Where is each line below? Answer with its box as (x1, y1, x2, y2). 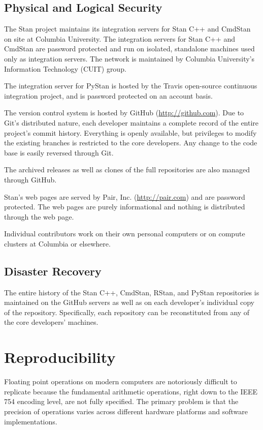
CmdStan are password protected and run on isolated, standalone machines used (4, 43, 255, 54)
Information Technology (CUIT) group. (4, 63, 126, 74)
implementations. (4, 416, 57, 426)
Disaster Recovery (4, 263, 102, 279)
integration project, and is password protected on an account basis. (4, 90, 213, 101)
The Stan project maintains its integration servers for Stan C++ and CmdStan (4, 23, 251, 34)
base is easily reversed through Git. (4, 147, 114, 158)
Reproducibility (4, 347, 116, 367)
